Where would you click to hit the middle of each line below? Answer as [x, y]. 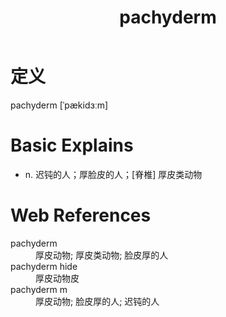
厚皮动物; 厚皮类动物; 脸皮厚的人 [102, 255]
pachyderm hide [44, 266]
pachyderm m [39, 289]
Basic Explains [72, 145]
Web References [81, 215]
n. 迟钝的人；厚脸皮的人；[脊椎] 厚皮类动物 [113, 174]
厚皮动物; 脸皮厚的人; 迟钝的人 [97, 301]
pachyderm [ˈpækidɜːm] [59, 105]
